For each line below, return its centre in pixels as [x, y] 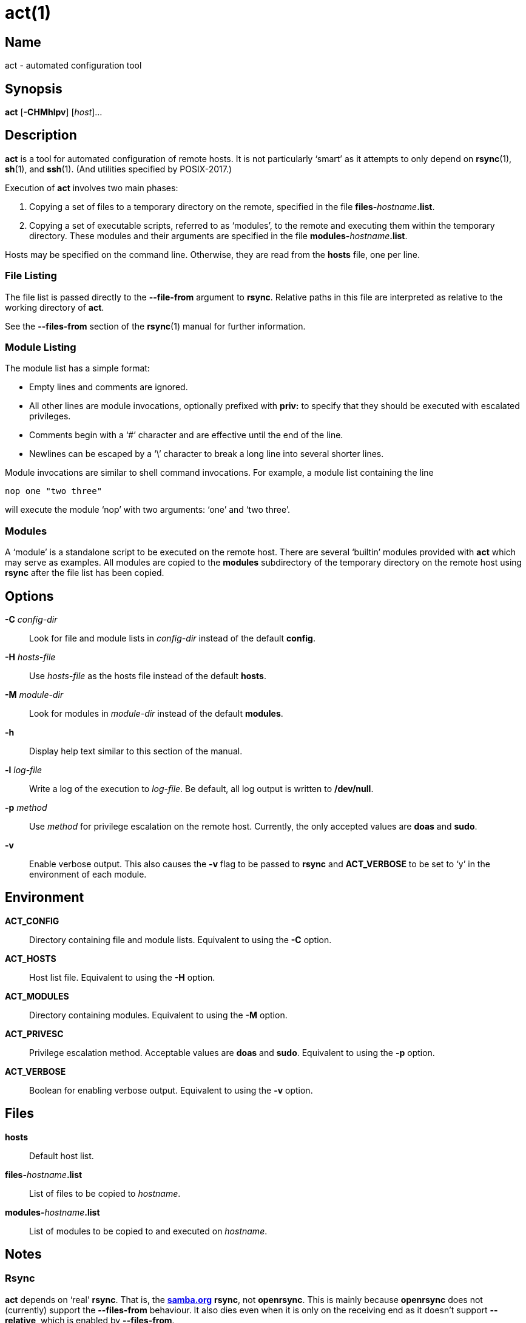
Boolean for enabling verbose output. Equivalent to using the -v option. [171, 1090]
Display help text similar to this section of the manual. [136, 751]
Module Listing [41, 347]
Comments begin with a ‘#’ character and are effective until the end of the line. [186, 435]
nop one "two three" [54, 491]
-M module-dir [34, 694]
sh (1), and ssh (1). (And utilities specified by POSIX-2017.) [119, 169]
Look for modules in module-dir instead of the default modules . [156, 713]
